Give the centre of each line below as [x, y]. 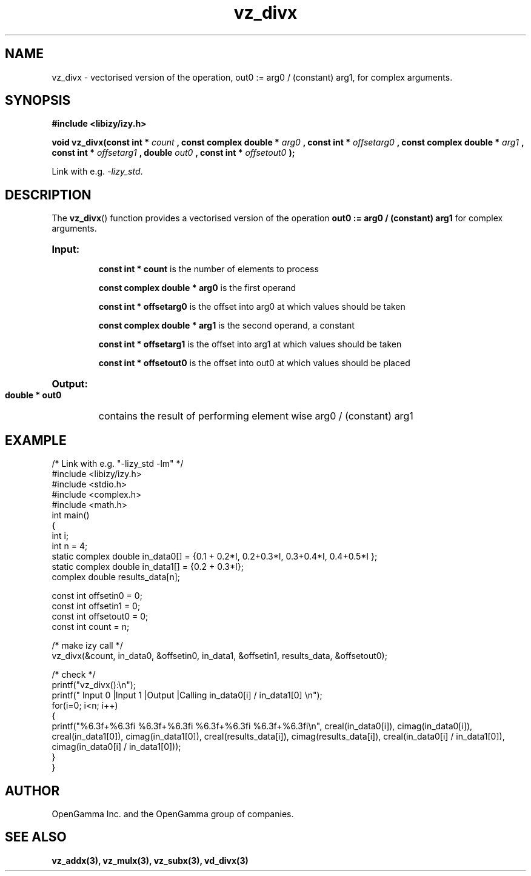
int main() [71, 515]
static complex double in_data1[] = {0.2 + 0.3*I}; [148, 567]
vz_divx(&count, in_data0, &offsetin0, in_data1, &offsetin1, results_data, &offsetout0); [219, 656]
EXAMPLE [36, 440]
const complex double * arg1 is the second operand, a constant [226, 326]
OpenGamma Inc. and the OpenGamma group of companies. [173, 814]
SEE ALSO [36, 837]
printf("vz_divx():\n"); [94, 685]
